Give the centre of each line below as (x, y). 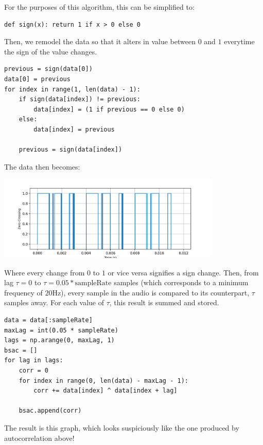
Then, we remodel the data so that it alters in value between (100, 41)
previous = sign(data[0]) (48, 69)
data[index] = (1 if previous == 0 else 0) (109, 109)
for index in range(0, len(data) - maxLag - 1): (103, 381)
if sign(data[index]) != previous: (80, 99)
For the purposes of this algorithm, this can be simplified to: (99, 7)
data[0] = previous (37, 79)
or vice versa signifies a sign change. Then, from (183, 272)
